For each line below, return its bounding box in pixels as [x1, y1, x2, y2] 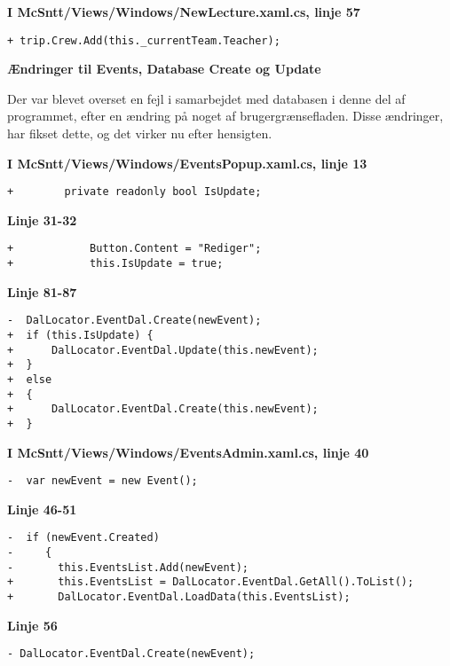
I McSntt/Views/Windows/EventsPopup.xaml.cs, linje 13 [7, 153, 367, 172]
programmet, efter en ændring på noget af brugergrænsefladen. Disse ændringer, [7, 106, 444, 125]
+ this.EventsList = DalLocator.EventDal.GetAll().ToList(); [7, 576, 414, 589]
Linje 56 [7, 615, 58, 634]
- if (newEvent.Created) [7, 531, 160, 545]
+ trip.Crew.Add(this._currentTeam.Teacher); [7, 34, 280, 47]
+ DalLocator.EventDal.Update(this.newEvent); [7, 343, 319, 357]
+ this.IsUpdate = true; [7, 257, 224, 270]
